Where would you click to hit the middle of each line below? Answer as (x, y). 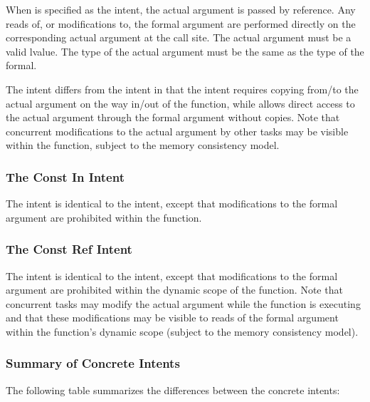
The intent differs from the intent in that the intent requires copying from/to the (182, 89)
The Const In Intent (65, 176)
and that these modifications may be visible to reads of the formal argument (172, 318)
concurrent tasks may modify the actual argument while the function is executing (183, 303)
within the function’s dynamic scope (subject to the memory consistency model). (182, 331)
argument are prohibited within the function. (104, 217)
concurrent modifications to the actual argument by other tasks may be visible (177, 131)
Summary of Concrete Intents (93, 363)
